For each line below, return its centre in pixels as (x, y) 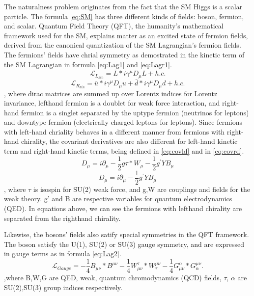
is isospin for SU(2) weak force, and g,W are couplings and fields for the (141, 189)
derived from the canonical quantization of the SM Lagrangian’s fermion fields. (123, 45)
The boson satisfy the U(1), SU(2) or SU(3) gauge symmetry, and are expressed (124, 244)
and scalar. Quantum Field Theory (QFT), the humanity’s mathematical (114, 26)
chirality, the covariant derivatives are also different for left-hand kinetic (129, 141)
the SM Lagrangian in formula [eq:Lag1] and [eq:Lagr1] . (88, 64)
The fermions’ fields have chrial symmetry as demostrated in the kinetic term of (124, 54)
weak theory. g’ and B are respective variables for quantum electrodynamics (118, 199)
